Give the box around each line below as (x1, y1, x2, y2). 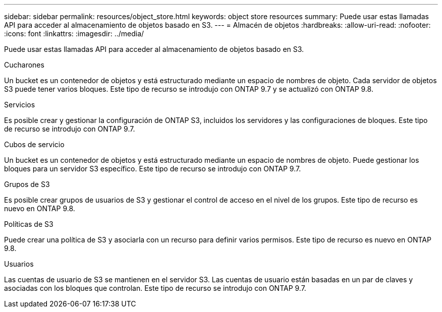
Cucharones (4, 60, 44, 69)
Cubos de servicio (4, 140, 65, 149)
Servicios (4, 100, 35, 109)
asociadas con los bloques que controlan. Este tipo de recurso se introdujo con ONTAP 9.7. (4, 284, 306, 292)
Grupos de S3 (4, 180, 50, 189)
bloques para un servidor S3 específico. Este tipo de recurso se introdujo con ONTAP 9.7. (4, 164, 301, 173)
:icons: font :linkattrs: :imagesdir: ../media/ (4, 29, 144, 38)
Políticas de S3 (4, 220, 53, 228)
